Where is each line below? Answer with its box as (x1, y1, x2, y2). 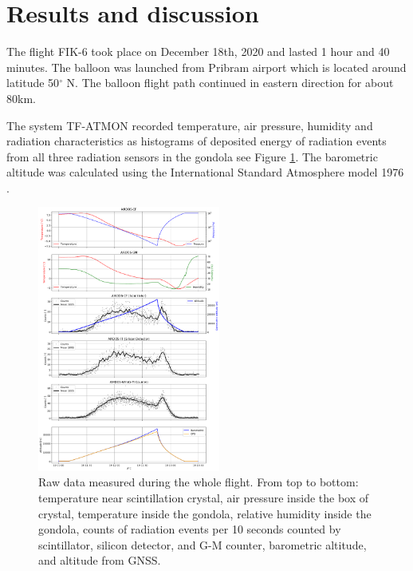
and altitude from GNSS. (38, 552, 161, 569)
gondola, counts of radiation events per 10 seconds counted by (38, 521, 341, 537)
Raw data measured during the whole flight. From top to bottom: (38, 474, 359, 490)
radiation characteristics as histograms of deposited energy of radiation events (6, 133, 387, 149)
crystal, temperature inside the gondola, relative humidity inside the (38, 505, 372, 521)
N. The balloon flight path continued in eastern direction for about (66, 74, 394, 91)
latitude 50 (6, 74, 60, 91)
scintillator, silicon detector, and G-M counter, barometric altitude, (38, 536, 367, 553)
